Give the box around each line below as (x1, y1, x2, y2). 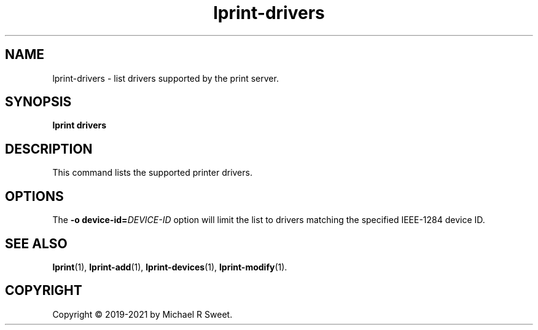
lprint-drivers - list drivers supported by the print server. (52, 73, 279, 84)
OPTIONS (5, 188, 64, 204)
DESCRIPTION (5, 141, 93, 157)
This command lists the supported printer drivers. (52, 167, 252, 178)
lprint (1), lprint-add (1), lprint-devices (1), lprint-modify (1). (52, 261, 287, 272)
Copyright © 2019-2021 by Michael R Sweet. (52, 308, 233, 320)
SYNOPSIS (5, 94, 72, 110)
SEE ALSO (5, 235, 68, 251)
